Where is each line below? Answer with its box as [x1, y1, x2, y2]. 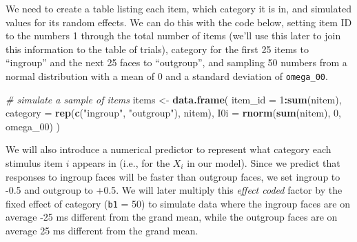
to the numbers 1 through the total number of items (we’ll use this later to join [6, 28, 341, 43]
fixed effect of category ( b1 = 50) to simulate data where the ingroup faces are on [6, 196, 350, 210]
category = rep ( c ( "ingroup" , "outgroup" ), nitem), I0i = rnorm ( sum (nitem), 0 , [6, 105, 341, 120]
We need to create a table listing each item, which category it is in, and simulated [6, 1, 351, 15]
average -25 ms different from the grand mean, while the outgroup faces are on [6, 210, 338, 224]
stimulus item [6, 156, 63, 170]
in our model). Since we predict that [187, 156, 340, 170]
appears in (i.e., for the [72, 156, 170, 170]
